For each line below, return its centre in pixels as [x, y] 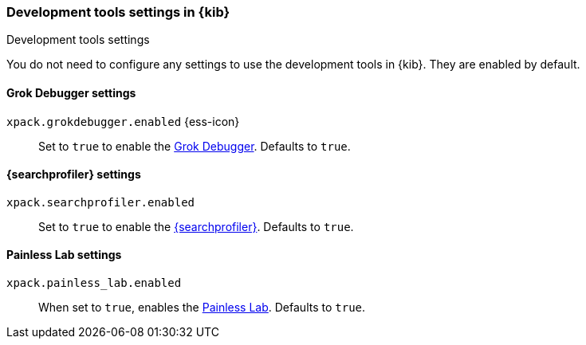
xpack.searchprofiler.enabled [101, 202]
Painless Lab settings [64, 255]
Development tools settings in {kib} [118, 12]
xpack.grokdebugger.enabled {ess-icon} [123, 121]
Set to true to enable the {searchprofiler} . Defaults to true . [196, 226]
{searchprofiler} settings [74, 174]
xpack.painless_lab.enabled [94, 283]
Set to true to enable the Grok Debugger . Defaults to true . [195, 146]
